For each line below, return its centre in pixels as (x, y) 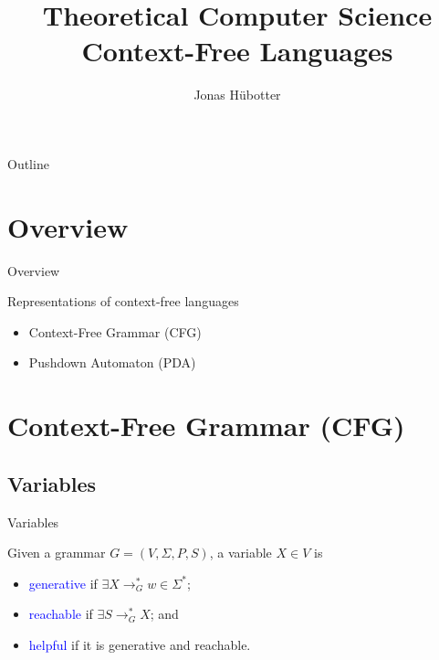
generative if (63, 583)
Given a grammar (57, 553)
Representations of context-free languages (123, 301)
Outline (28, 163)
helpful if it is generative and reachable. (140, 644)
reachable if (61, 614)
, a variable (240, 553)
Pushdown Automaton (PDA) (112, 362)
